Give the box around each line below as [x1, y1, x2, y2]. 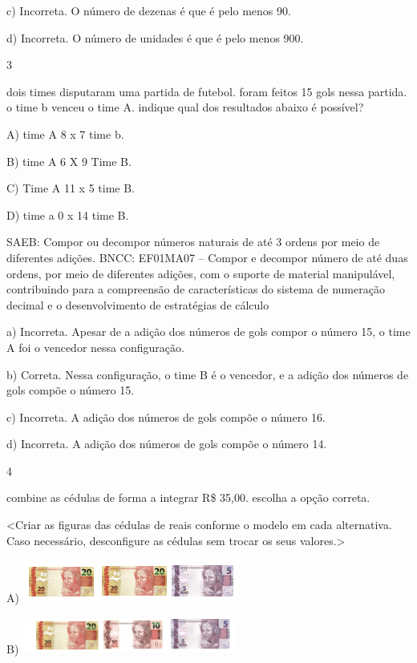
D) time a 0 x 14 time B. [6, 206, 129, 223]
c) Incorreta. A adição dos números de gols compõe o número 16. [6, 408, 326, 425]
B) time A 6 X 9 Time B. [6, 152, 132, 169]
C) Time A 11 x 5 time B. [6, 180, 135, 196]
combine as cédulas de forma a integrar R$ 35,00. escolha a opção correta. [6, 489, 370, 506]
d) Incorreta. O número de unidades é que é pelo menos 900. [6, 29, 304, 46]
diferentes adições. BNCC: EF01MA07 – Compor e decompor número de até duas [6, 249, 408, 265]
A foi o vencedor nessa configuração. [6, 338, 184, 355]
